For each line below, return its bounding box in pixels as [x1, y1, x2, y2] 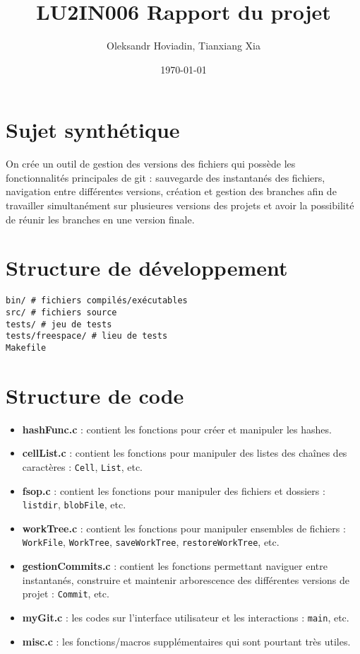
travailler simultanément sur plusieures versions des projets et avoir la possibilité [6, 198, 354, 213]
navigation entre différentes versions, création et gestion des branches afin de [6, 184, 337, 199]
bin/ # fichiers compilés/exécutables [6, 296, 188, 306]
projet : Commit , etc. [22, 586, 109, 601]
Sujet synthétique [6, 115, 180, 144]
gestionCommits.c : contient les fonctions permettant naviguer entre [22, 559, 328, 573]
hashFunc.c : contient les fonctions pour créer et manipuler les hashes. [22, 421, 332, 436]
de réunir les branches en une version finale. [6, 211, 195, 226]
